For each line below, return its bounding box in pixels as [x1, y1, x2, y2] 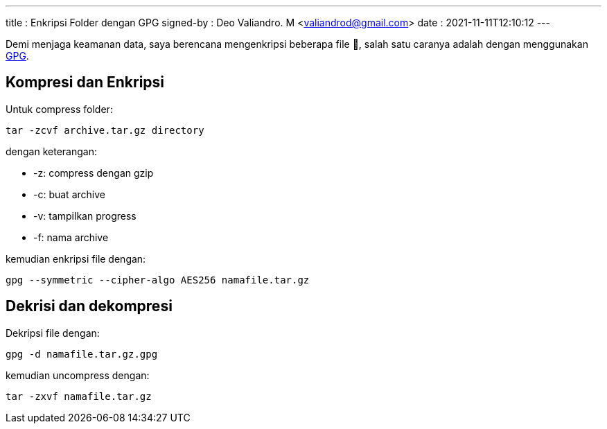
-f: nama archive [33, 231, 109, 243]
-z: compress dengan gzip [33, 166, 154, 179]
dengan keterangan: [6, 145, 97, 157]
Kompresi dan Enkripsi [6, 73, 165, 91]
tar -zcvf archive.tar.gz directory [6, 124, 204, 136]
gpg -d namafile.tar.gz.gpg [6, 348, 158, 360]
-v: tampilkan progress [33, 209, 137, 222]
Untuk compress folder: [6, 103, 113, 115]
